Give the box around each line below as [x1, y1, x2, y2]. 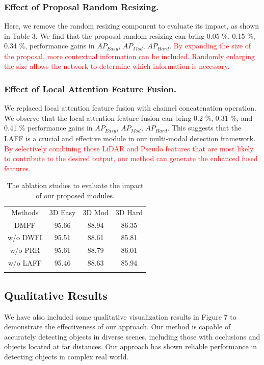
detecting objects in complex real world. [4, 351, 129, 362]
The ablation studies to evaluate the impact [7, 180, 144, 191]
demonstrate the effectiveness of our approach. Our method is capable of [4, 321, 231, 332]
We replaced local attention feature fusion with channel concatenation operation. [4, 102, 256, 113]
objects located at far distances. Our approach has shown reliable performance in [4, 341, 257, 352]
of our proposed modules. [36, 190, 115, 200]
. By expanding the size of [169, 40, 251, 51]
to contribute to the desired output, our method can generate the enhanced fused [4, 153, 258, 164]
